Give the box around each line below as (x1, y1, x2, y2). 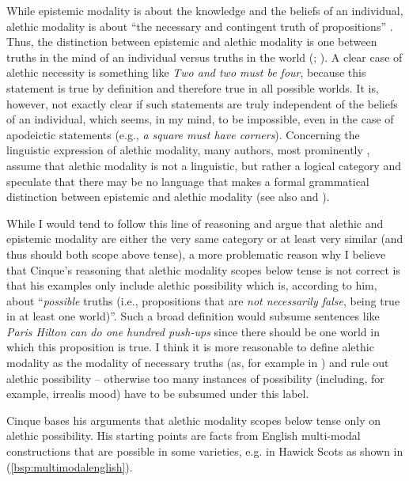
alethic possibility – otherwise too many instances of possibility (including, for (6, 369, 384, 386)
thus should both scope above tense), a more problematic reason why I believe (6, 245, 386, 262)
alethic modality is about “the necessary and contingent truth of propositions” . (6, 17, 393, 34)
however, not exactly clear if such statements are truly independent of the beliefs (6, 95, 398, 112)
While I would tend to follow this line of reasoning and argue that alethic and (6, 214, 384, 231)
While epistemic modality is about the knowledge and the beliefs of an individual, (6, 2, 403, 18)
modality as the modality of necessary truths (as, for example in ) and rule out (6, 354, 389, 371)
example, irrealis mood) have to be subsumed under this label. (6, 385, 309, 402)
